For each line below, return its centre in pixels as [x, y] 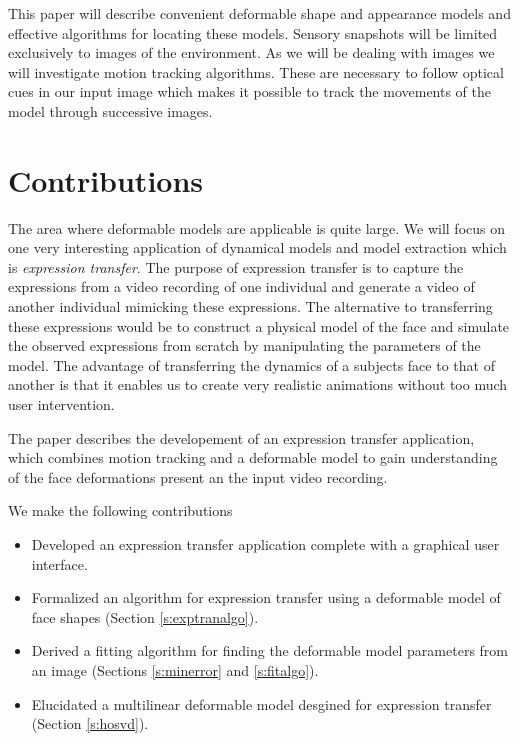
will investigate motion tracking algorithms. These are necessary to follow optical [256, 71]
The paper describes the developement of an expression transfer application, [241, 437]
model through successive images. [110, 110]
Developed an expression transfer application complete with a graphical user [265, 544]
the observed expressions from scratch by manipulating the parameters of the [244, 345]
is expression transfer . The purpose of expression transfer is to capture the [236, 266]
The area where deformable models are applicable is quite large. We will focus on [257, 227]
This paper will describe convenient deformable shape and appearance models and [259, 13]
